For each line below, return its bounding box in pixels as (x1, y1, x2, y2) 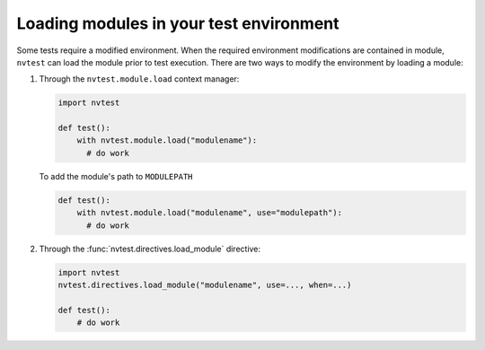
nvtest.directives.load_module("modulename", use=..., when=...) (57, 279, 352, 290)
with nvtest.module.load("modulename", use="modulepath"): (76, 207, 343, 218)
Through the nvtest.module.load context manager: (39, 74, 240, 84)
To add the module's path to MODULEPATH (39, 171, 193, 181)
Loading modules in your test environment (16, 13, 340, 33)
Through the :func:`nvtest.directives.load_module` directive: (39, 243, 260, 254)
